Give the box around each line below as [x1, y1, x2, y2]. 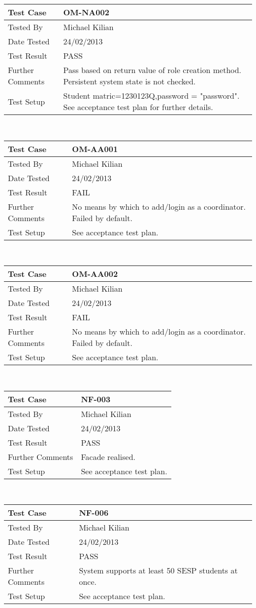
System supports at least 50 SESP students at [79, 565, 238, 576]
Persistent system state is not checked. [63, 76, 196, 87]
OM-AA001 [72, 143, 118, 154]
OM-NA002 [63, 6, 109, 18]
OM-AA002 [72, 268, 118, 280]
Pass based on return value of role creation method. [63, 64, 242, 76]
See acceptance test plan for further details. [63, 101, 213, 113]
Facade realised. [81, 451, 135, 462]
